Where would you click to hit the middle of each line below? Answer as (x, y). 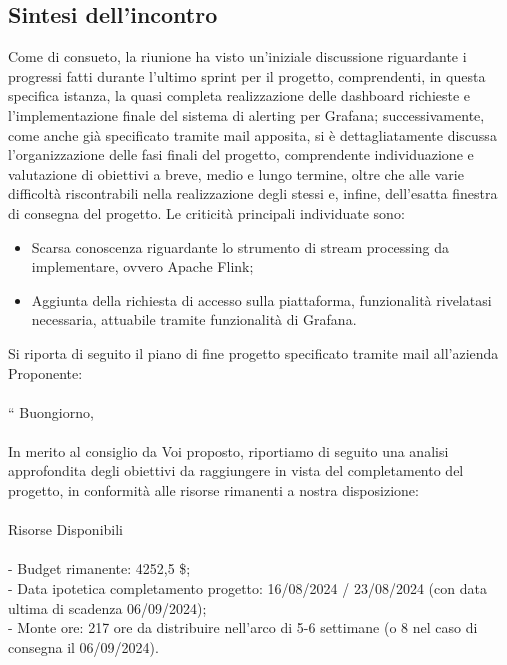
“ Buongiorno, (51, 411)
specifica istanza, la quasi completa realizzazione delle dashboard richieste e (239, 95)
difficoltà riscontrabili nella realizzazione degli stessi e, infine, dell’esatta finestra (253, 193)
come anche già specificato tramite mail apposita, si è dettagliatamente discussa (252, 134)
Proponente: (45, 372)
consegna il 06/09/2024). (83, 646)
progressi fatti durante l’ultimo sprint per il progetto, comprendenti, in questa (247, 75)
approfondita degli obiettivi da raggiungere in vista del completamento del (236, 470)
